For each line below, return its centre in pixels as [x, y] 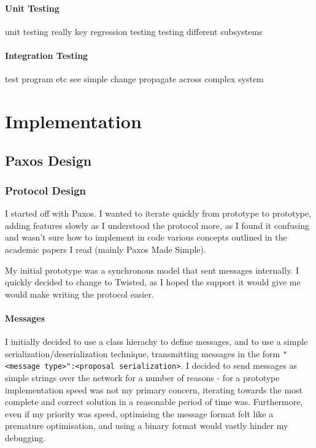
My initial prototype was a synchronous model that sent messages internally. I [152, 270]
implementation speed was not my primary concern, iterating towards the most [154, 389]
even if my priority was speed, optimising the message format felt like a [139, 413]
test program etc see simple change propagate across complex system [134, 79]
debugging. [25, 437]
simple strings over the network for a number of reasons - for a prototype [142, 378]
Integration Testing [47, 55]
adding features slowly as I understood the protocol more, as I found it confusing [157, 225]
